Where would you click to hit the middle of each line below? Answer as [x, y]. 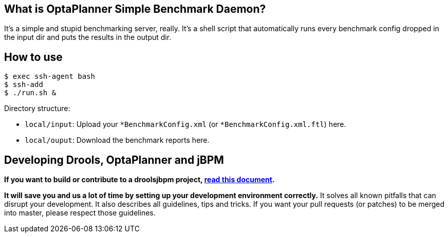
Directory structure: [37, 109]
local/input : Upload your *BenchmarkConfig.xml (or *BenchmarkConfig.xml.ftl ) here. [185, 124]
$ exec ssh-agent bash [50, 77]
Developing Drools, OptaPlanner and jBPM [114, 160]
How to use [33, 57]
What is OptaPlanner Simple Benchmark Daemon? [135, 9]
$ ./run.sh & [30, 93]
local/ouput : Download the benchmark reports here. [117, 140]
